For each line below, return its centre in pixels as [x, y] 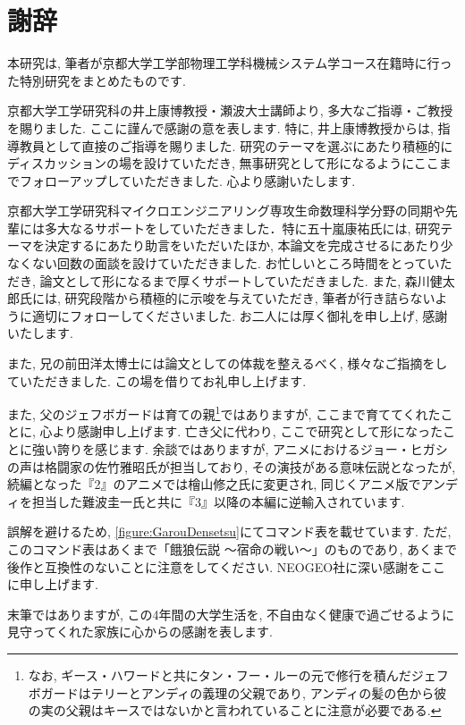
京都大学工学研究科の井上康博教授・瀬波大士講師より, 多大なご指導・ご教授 [230, 110]
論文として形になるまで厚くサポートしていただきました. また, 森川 [235, 280]
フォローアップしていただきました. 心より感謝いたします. [187, 180]
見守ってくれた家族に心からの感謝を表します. [140, 632]
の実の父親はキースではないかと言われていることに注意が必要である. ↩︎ [235, 710]
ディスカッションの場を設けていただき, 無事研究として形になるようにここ [223, 163]
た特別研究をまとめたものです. [97, 80]
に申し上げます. [53, 584]
